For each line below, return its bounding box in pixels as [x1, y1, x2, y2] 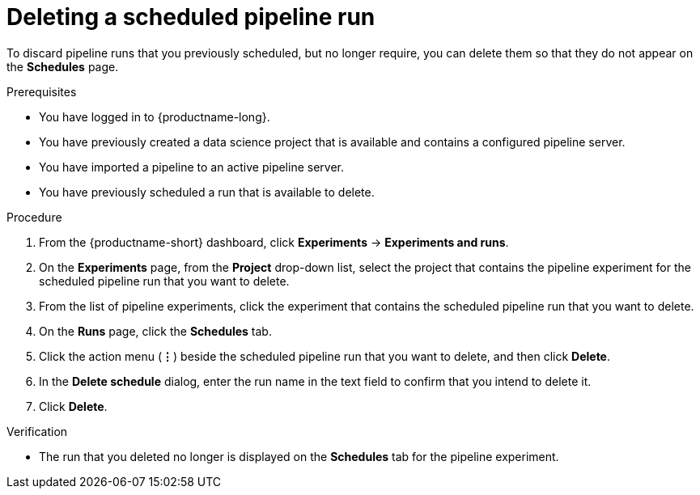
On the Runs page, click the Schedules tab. [39, 324, 272, 338]
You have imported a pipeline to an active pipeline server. [39, 159, 344, 174]
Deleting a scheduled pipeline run [6, 3, 375, 31]
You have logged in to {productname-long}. [39, 109, 270, 124]
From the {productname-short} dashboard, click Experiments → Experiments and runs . [39, 235, 509, 249]
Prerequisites [6, 84, 77, 99]
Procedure [6, 209, 62, 224]
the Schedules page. [6, 59, 119, 74]
